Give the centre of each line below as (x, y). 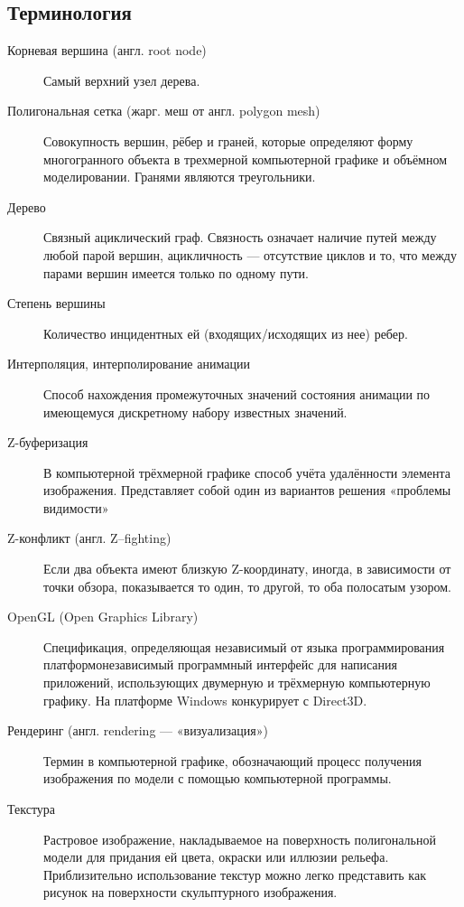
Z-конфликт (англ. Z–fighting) (89, 538)
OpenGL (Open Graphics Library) (103, 617)
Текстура (32, 809)
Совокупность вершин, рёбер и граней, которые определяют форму (228, 140)
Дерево (27, 206)
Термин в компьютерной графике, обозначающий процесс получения (232, 760)
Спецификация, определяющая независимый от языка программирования (244, 646)
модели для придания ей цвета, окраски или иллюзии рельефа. (216, 857)
